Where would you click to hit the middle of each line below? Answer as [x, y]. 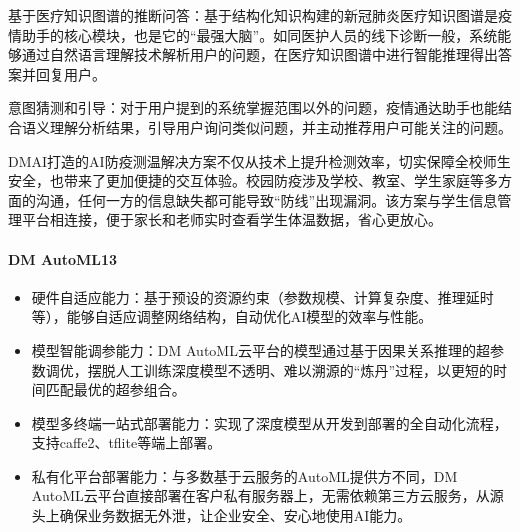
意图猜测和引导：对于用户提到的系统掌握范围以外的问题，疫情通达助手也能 [253, 107]
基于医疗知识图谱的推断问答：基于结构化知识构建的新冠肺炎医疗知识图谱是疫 [260, 15]
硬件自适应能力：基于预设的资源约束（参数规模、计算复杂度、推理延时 [262, 296]
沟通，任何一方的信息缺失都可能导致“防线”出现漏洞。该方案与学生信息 [266, 199]
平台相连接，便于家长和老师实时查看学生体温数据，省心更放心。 [231, 219]
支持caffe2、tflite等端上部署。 [126, 442]
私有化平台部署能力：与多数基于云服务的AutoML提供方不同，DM [244, 475]
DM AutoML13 [63, 258]
